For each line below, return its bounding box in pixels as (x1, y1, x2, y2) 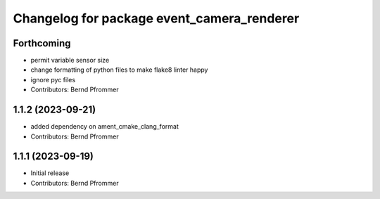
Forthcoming (13, 37, 71, 49)
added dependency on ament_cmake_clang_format (30, 122, 179, 131)
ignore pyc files (30, 75, 76, 84)
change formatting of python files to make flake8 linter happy (30, 65, 208, 74)
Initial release (30, 169, 70, 177)
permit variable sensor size (30, 56, 110, 65)
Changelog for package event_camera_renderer (13, 11, 300, 26)
